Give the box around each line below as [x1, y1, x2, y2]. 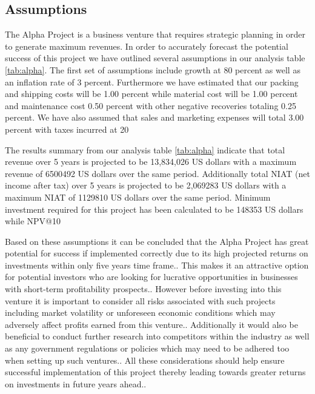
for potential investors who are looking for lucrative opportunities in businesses [5, 270, 298, 283]
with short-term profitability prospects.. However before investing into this [5, 282, 282, 295]
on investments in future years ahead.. [5, 377, 147, 390]
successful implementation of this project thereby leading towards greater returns [5, 366, 306, 378]
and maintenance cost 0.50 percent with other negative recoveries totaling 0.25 [5, 99, 296, 112]
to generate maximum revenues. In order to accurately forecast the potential [5, 39, 288, 52]
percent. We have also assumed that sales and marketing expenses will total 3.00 [5, 111, 304, 124]
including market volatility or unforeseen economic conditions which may [5, 306, 276, 319]
